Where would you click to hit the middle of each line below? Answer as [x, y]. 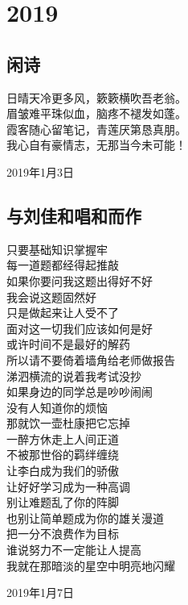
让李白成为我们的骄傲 [63, 471]
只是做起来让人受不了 [63, 313]
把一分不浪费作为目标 [63, 534]
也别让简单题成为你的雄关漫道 [85, 517]
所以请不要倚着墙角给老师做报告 [91, 359]
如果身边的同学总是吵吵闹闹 [80, 392]
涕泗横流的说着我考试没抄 [74, 376]
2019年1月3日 [40, 171]
